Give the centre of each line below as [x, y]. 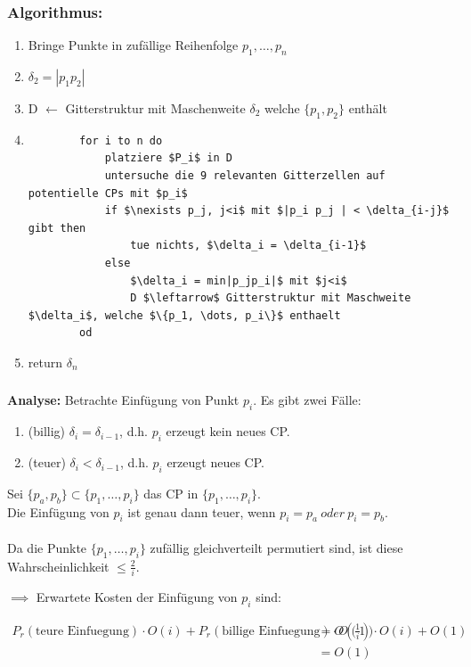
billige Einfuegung [271, 631]
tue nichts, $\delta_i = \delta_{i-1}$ [248, 246]
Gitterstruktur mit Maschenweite [155, 108]
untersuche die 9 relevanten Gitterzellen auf [245, 176]
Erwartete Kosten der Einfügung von [137, 597]
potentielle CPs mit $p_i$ [108, 193]
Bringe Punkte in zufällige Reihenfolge [133, 45]
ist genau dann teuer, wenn [202, 511]
